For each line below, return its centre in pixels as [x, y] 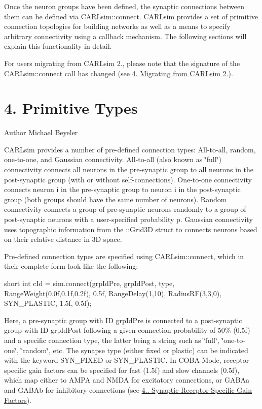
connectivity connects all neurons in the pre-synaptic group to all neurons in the [129, 169]
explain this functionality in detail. [58, 46]
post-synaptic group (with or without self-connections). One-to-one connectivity [128, 179]
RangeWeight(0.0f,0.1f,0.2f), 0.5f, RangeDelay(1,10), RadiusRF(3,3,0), [113, 293]
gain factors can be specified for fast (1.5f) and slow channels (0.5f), [134, 370]
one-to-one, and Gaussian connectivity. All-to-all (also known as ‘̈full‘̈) [113, 159]
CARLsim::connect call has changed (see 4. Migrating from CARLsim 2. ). [119, 73]
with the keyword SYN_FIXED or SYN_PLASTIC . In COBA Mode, [113, 360]
